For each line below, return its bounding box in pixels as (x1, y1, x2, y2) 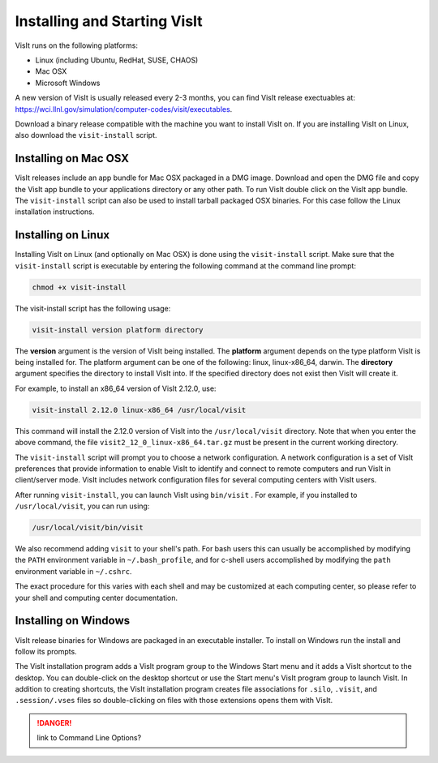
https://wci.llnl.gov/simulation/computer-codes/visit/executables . (15, 104, 233, 114)
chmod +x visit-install (32, 282, 127, 292)
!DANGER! (36, 718, 72, 727)
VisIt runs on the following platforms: (15, 41, 138, 50)
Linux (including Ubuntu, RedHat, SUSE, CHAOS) (35, 55, 199, 65)
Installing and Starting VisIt (15, 12, 203, 30)
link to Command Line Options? (36, 733, 142, 743)
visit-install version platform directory (32, 325, 204, 334)
